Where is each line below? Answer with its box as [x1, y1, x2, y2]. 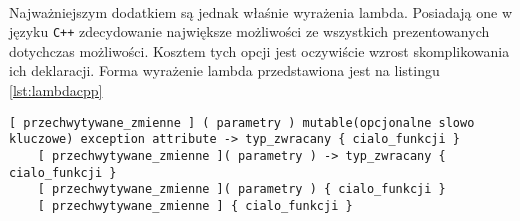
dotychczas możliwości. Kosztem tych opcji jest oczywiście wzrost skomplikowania [9, 40, 510, 61]
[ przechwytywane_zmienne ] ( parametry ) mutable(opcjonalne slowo [9, 115, 475, 130]
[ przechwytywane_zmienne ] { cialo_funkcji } [37, 198, 353, 213]
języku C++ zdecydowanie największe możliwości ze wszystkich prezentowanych [9, 21, 490, 42]
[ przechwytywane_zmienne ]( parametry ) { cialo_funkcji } [37, 182, 446, 197]
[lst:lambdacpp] [9, 80, 103, 101]
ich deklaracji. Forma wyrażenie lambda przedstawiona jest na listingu [9, 60, 440, 81]
